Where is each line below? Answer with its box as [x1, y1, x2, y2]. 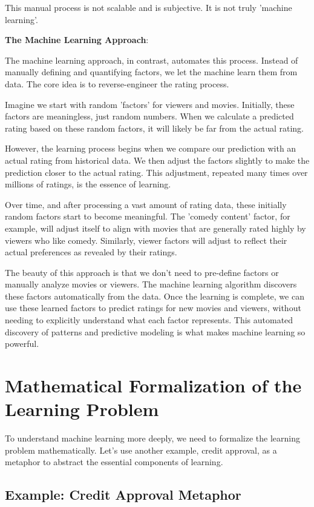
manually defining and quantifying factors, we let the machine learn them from [5, 65, 298, 78]
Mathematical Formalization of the [5, 373, 302, 398]
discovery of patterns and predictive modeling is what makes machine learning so [5, 325, 306, 338]
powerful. [5, 337, 39, 350]
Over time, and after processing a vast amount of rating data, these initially [5, 198, 287, 210]
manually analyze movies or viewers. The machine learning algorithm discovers [5, 278, 297, 290]
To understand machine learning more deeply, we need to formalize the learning [5, 432, 300, 445]
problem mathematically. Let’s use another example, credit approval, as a [5, 443, 277, 456]
